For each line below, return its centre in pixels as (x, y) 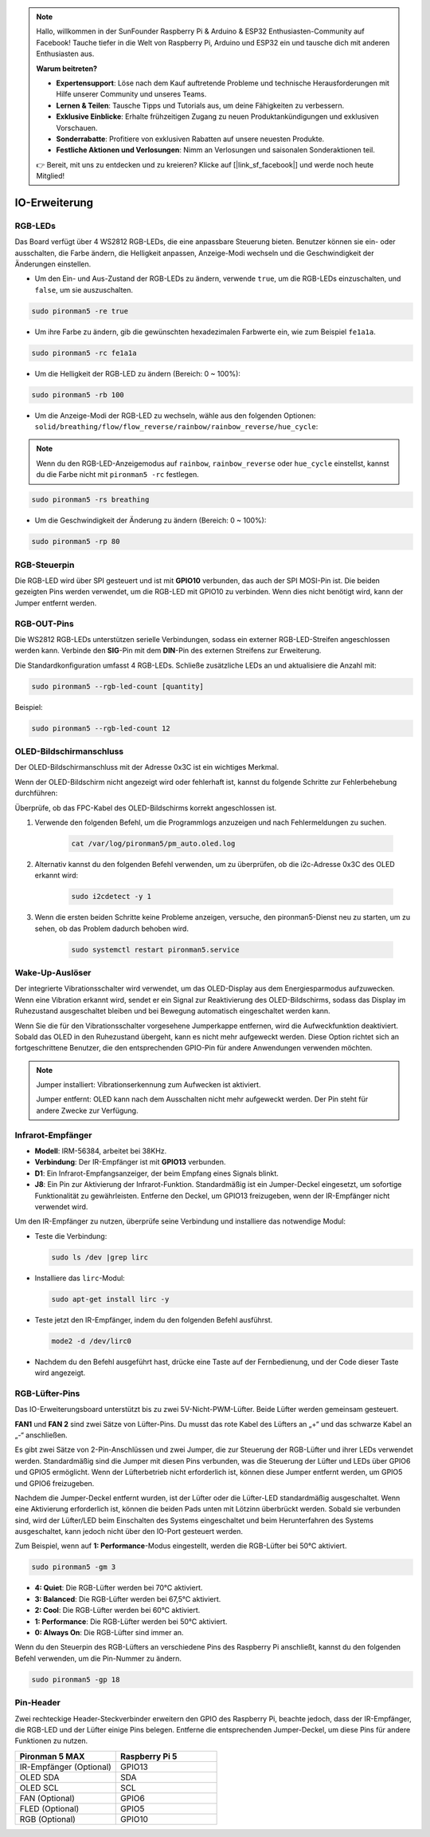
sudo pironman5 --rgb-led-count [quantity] (118, 686)
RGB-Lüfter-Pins (47, 1394)
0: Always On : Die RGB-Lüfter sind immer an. (109, 1632)
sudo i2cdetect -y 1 (111, 897)
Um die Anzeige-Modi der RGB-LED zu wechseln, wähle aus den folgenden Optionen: (175, 416)
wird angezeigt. (60, 1373)
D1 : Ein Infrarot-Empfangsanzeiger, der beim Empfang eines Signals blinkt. (156, 1173)
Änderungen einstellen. (53, 264)
